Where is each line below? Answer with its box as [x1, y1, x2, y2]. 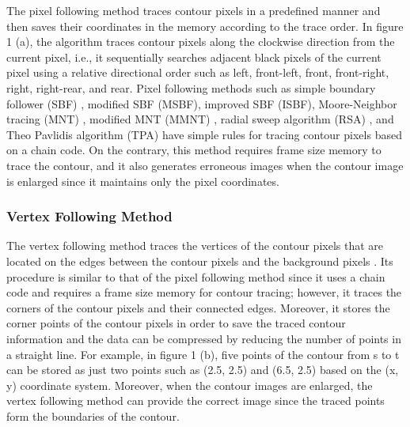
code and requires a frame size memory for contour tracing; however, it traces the [6, 284, 402, 300]
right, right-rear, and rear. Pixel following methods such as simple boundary [6, 79, 376, 96]
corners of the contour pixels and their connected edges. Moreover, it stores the [6, 299, 390, 316]
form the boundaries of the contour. [6, 407, 180, 424]
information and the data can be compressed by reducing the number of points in [6, 330, 401, 346]
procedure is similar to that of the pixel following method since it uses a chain [6, 268, 385, 285]
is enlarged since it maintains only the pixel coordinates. [6, 172, 279, 189]
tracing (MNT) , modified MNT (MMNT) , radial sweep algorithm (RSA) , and [6, 111, 394, 127]
